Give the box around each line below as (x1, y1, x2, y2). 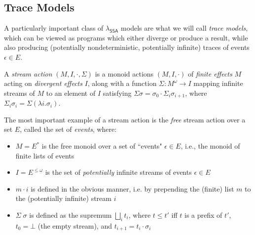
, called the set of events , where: (20, 124, 117, 134)
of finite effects (188, 68, 232, 78)
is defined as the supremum (29, 209, 112, 220)
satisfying (103, 87, 132, 98)
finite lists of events (15, 150, 74, 160)
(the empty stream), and (37, 220, 112, 231)
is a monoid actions (95, 68, 154, 78)
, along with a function (87, 78, 157, 88)
